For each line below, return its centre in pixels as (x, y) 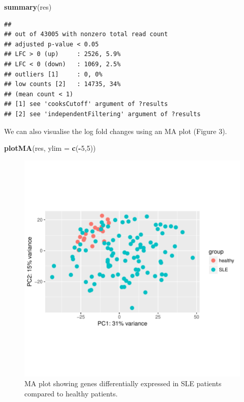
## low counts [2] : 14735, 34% (63, 84)
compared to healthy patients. (71, 393)
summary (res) (28, 7)
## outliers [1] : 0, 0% (53, 74)
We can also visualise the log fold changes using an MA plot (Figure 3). (116, 131)
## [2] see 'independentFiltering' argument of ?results (102, 114)
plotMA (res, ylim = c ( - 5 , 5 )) (50, 148)
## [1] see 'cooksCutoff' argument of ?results (86, 104)
